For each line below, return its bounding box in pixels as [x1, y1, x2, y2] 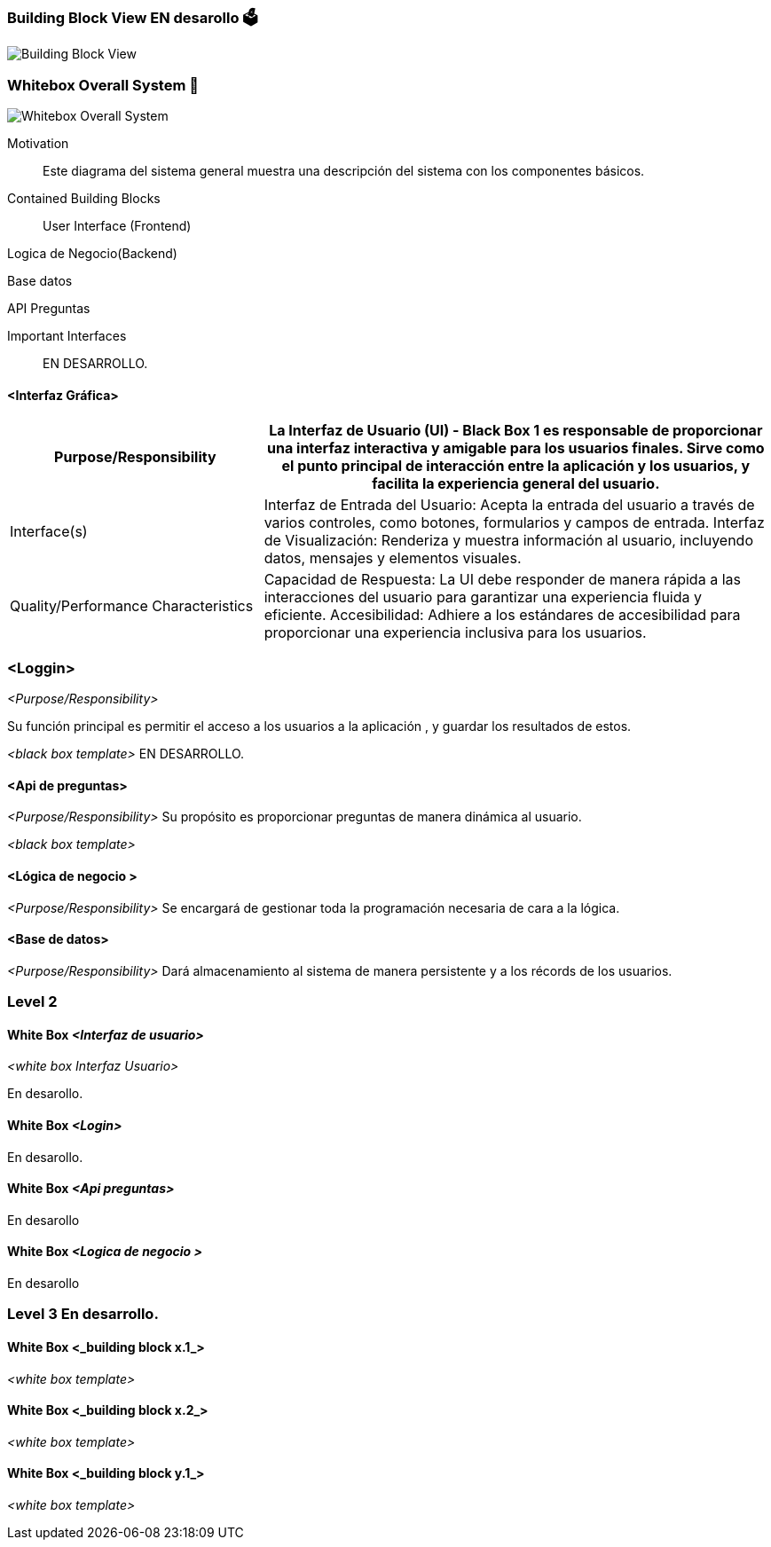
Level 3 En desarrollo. [7, 1305, 159, 1323]
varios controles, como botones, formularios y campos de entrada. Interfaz [264, 514, 765, 532]
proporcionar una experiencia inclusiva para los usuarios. [264, 624, 647, 642]
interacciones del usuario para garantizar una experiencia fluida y [264, 588, 702, 607]
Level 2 [7, 993, 58, 1011]
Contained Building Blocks [7, 191, 161, 207]
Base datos [7, 273, 73, 289]
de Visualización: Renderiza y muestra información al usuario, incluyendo [264, 531, 753, 550]
